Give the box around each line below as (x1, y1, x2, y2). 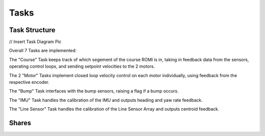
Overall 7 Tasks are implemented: (9, 48, 77, 54)
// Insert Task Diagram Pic (9, 39, 62, 45)
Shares (9, 119, 31, 127)
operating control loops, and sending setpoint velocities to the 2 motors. (9, 63, 155, 69)
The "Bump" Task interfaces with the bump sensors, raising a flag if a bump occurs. (9, 88, 179, 94)
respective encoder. (9, 79, 50, 85)
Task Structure (9, 26, 56, 34)
